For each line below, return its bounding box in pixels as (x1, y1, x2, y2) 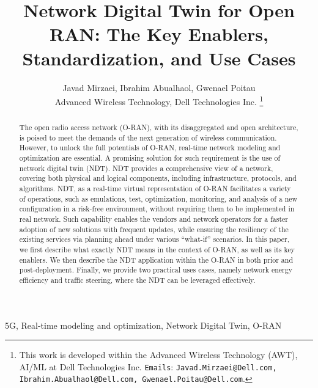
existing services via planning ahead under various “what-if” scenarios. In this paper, (19, 234, 290, 244)
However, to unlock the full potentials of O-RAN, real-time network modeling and (19, 142, 281, 153)
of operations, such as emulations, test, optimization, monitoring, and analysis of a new (19, 193, 298, 203)
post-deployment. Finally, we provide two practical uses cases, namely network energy (19, 265, 292, 275)
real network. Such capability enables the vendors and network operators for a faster (19, 214, 288, 224)
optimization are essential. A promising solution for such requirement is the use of (19, 153, 281, 163)
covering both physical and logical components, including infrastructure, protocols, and (19, 173, 297, 183)
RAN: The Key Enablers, (49, 21, 269, 46)
